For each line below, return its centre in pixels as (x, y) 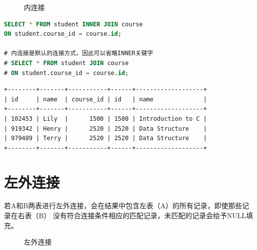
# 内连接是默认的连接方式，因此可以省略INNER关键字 (79, 53)
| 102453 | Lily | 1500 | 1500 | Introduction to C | (106, 119)
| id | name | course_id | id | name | (106, 99)
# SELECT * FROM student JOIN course (66, 63)
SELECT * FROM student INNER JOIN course (74, 24)
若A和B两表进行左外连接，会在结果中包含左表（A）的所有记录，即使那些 (123, 206)
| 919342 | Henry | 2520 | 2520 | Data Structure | (106, 128)
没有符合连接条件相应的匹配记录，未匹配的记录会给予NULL (150, 215)
